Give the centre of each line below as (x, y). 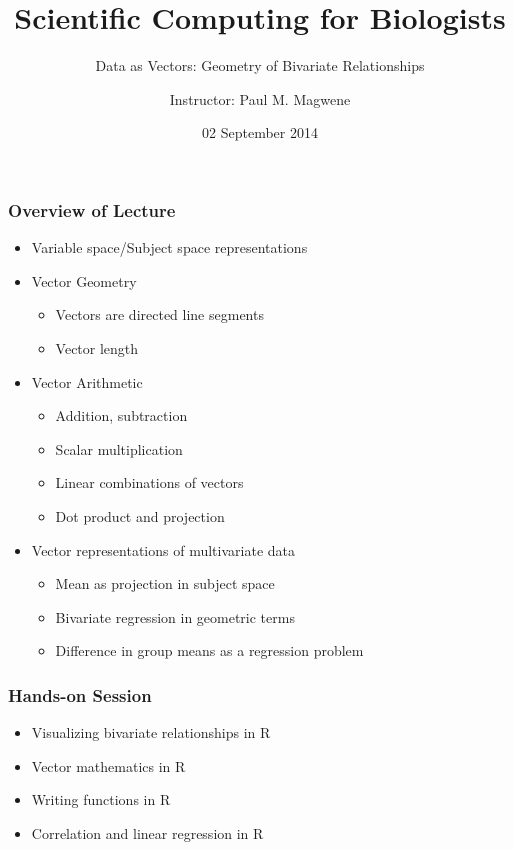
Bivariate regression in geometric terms (175, 616)
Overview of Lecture (92, 209)
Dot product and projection (140, 515)
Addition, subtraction (121, 415)
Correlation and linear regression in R (147, 832)
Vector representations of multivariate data (163, 549)
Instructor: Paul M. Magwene (260, 98)
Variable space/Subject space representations (169, 247)
